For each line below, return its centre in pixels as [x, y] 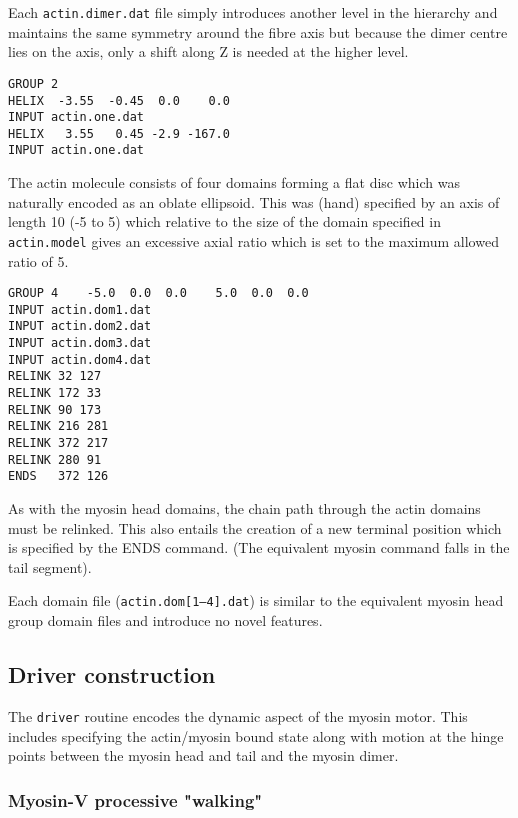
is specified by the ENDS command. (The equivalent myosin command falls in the [259, 547]
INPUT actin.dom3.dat [80, 343]
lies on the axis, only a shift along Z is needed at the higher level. [208, 51]
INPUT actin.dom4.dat [80, 359]
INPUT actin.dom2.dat [80, 326]
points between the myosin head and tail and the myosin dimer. [203, 755]
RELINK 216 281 [58, 426]
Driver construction [112, 674]
